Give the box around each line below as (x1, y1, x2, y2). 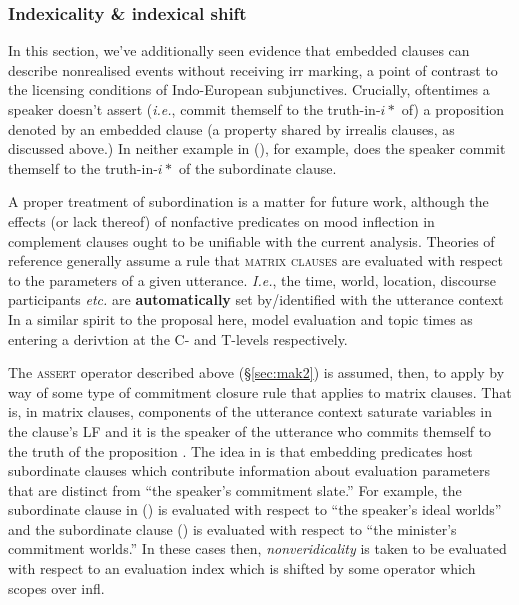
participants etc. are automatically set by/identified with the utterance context (8, 289, 504, 310)
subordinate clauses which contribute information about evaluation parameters (8, 460, 490, 481)
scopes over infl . (8, 577, 105, 598)
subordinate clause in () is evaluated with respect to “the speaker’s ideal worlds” (8, 499, 502, 520)
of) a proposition (401, 99, 505, 119)
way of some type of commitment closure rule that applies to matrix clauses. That (8, 381, 512, 402)
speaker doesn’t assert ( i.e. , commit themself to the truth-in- (8, 99, 381, 119)
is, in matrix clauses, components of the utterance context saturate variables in (8, 401, 492, 422)
